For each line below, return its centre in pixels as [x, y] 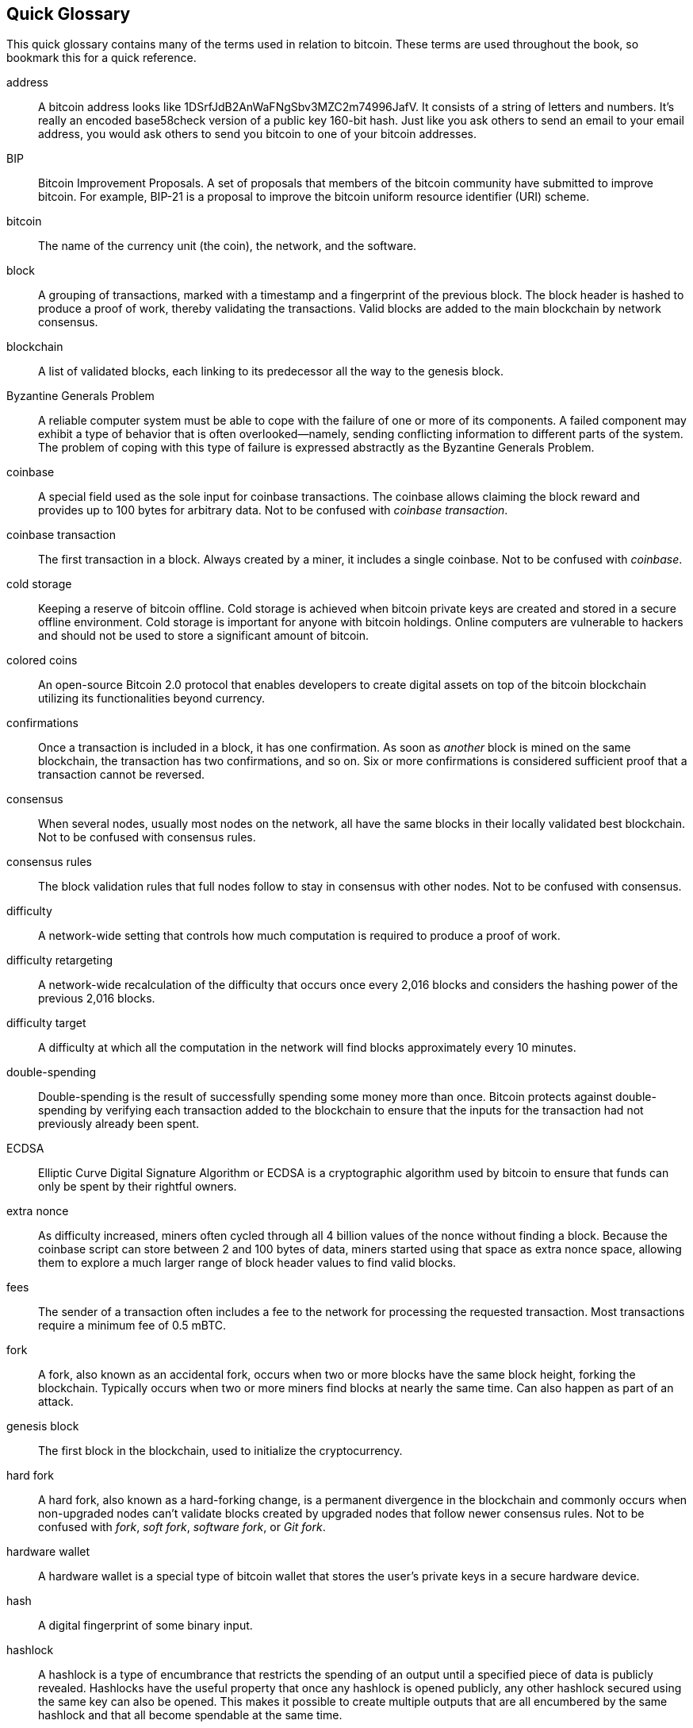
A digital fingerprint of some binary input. [145, 1626]
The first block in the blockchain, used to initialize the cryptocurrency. [220, 1451]
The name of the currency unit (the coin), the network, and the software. [228, 246]
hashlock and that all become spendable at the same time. [190, 1715]
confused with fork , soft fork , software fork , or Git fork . [182, 1527]
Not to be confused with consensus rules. [147, 837]
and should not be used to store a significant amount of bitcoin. [203, 636]
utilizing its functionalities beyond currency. [152, 699]
